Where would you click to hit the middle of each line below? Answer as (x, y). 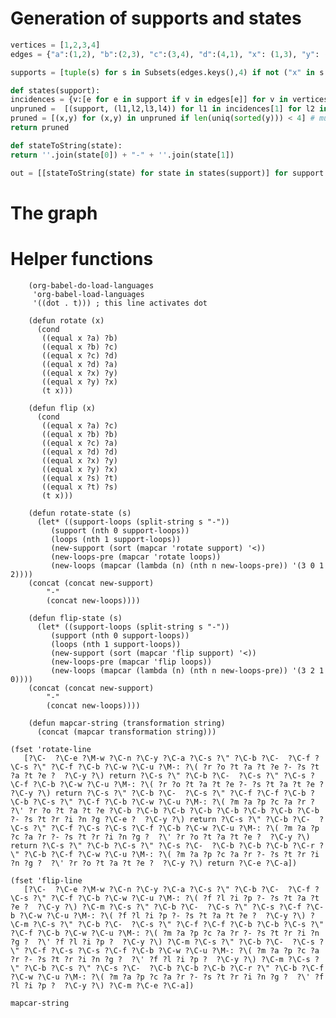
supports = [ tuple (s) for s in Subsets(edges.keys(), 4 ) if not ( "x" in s (167, 72)
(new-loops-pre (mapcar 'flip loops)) (131, 662)
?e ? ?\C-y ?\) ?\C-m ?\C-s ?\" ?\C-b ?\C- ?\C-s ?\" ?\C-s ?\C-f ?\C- (167, 907)
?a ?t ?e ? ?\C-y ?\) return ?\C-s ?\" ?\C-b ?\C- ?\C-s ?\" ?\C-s (158, 775)
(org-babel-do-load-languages (91, 285)
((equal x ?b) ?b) (79, 434)
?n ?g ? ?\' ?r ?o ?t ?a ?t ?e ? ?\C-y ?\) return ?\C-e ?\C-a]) (154, 863)
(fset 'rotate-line (51, 749)
